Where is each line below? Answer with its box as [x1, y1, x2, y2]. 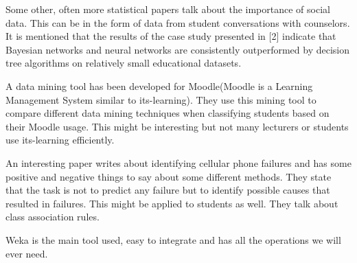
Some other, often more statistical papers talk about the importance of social [5, 2, 330, 16]
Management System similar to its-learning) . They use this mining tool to [5, 92, 316, 106]
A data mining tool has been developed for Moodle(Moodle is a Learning [5, 78, 313, 93]
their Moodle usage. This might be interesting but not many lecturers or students [5, 119, 349, 133]
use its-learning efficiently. [5, 133, 115, 147]
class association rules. [5, 209, 100, 224]
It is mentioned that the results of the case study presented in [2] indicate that [5, 29, 336, 43]
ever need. [5, 246, 48, 260]
